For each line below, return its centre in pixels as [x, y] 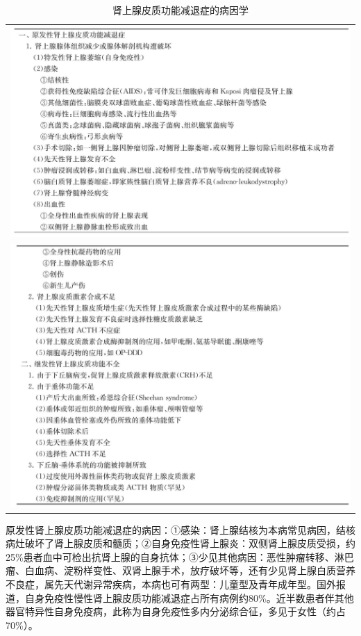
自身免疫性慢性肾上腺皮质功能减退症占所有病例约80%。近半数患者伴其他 [189, 597]
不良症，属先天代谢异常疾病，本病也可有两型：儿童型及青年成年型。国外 [171, 584]
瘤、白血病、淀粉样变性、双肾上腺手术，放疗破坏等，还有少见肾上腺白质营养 [180, 570]
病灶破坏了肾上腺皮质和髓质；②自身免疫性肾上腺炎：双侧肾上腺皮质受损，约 [180, 543]
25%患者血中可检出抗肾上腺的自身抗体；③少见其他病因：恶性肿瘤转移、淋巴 [180, 556]
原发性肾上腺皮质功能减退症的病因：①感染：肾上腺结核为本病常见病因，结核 [180, 529]
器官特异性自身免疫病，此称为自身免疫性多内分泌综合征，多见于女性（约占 [176, 611]
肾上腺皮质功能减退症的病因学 [180, 10]
